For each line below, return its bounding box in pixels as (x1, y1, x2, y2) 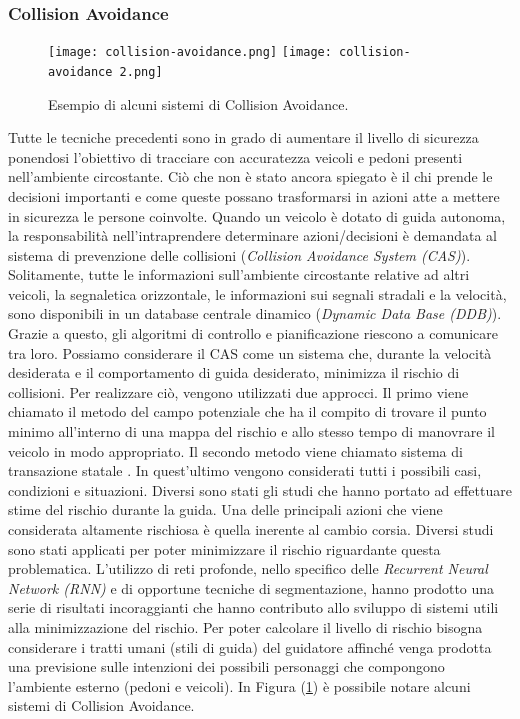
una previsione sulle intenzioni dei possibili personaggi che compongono (8, 656, 445, 677)
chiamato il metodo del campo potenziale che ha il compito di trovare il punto (8, 401, 487, 422)
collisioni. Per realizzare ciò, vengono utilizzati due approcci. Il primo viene (8, 381, 469, 402)
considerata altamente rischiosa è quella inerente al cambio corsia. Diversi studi (8, 519, 494, 539)
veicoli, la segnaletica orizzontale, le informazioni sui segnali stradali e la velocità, (8, 283, 507, 304)
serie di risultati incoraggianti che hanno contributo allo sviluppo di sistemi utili (8, 597, 499, 618)
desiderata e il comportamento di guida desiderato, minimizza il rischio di (8, 362, 460, 383)
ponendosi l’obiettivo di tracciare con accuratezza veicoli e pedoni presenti (8, 146, 463, 167)
